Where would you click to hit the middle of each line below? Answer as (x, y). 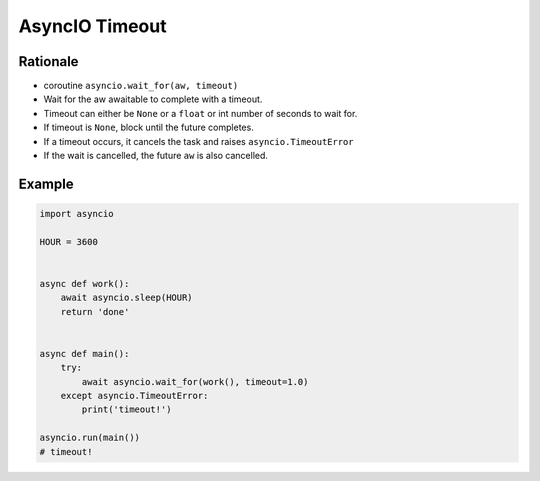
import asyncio (76, 214)
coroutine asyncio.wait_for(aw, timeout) (141, 86)
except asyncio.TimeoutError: (134, 396)
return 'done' (95, 311)
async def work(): (84, 283)
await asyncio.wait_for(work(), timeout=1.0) (195, 381)
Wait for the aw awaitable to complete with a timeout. (153, 99)
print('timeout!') (126, 409)
